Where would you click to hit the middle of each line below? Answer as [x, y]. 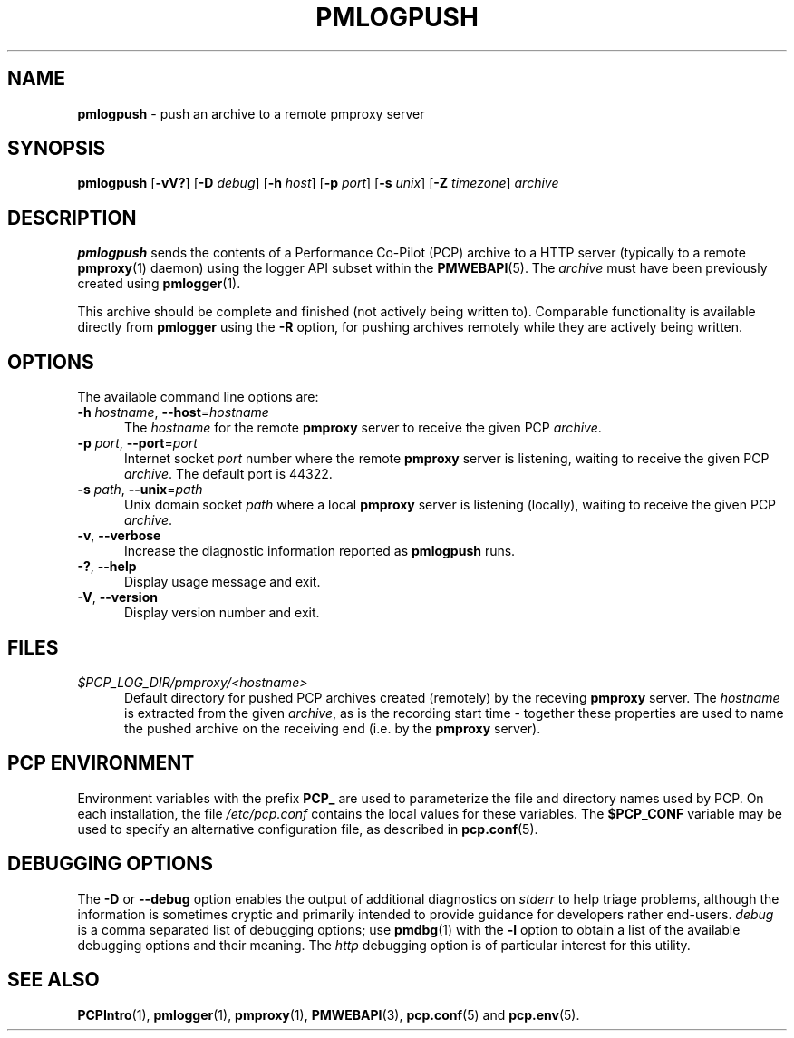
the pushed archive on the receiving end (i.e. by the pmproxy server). [333, 728]
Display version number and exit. [222, 613]
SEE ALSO [53, 980]
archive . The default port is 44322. [228, 474]
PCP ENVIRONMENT [101, 763]
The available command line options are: [198, 397]
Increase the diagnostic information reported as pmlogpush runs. [320, 551]
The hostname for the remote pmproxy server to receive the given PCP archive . [363, 428]
